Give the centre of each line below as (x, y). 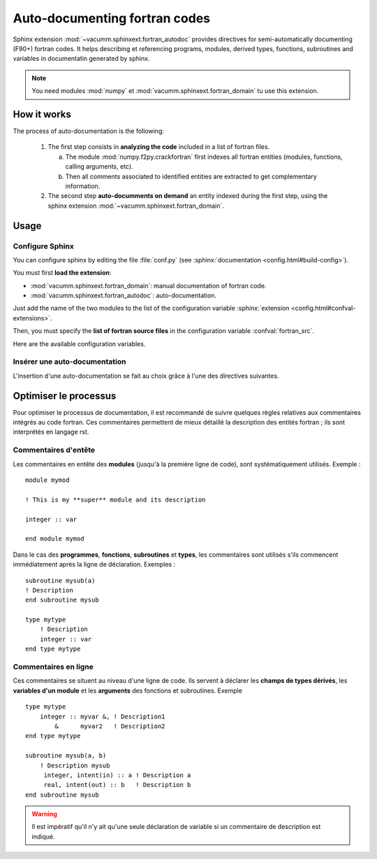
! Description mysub (75, 765)
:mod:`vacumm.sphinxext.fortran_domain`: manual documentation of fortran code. (148, 285)
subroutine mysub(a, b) (66, 756)
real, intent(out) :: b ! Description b (117, 785)
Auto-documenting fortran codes (112, 18)
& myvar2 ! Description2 (110, 726)
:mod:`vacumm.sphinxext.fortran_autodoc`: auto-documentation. (123, 296)
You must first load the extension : (62, 273)
